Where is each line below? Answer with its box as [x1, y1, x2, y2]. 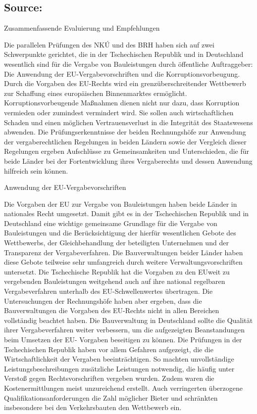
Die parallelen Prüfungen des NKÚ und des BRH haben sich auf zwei [4, 39, 214, 49]
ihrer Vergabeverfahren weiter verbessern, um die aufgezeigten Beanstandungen [4, 324, 245, 335]
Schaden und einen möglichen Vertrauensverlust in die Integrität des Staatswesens [4, 117, 253, 127]
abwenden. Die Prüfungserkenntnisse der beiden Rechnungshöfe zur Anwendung [4, 127, 246, 137]
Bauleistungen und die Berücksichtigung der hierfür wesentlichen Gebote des [4, 228, 236, 238]
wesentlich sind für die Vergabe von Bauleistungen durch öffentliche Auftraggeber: [4, 58, 253, 69]
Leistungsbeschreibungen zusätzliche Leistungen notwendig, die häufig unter [4, 363, 235, 373]
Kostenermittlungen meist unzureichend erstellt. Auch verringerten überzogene [4, 382, 243, 393]
